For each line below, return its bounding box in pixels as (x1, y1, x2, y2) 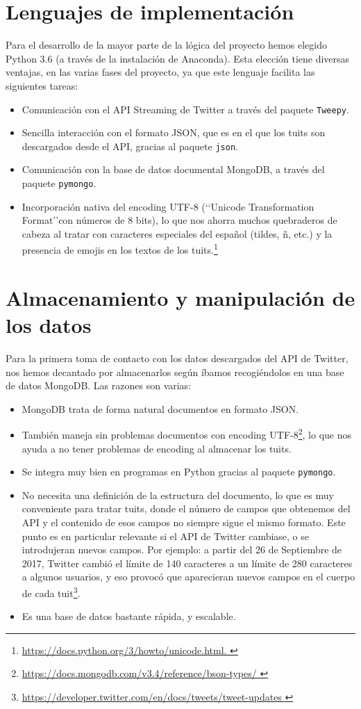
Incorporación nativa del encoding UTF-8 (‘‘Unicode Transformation (22, 199, 314, 213)
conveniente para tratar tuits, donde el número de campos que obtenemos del (22, 501, 351, 516)
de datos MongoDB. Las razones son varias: (6, 378, 192, 393)
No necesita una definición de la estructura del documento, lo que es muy (22, 487, 334, 502)
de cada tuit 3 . (22, 584, 81, 600)
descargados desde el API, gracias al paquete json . (22, 138, 238, 153)
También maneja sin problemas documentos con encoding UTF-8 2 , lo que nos (22, 425, 352, 442)
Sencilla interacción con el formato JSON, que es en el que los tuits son (22, 125, 326, 140)
